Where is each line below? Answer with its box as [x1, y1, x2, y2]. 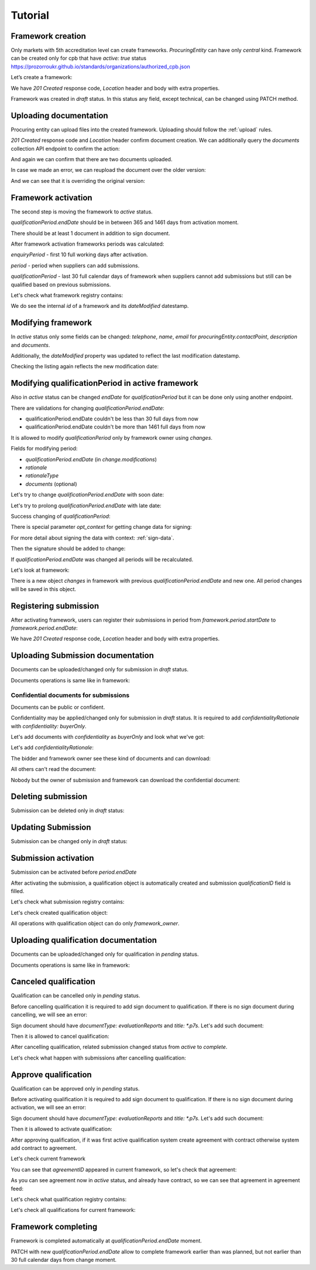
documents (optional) [25, 480, 77, 487]
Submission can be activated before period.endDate [11, 868, 137, 876]
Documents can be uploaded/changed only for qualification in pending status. [11, 950, 199, 958]
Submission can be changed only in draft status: [11, 838, 128, 845]
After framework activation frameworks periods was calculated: [11, 240, 164, 247]
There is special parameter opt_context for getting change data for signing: [11, 524, 193, 531]
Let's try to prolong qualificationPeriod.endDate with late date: [11, 502, 162, 509]
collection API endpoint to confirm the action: [11, 145, 120, 152]
